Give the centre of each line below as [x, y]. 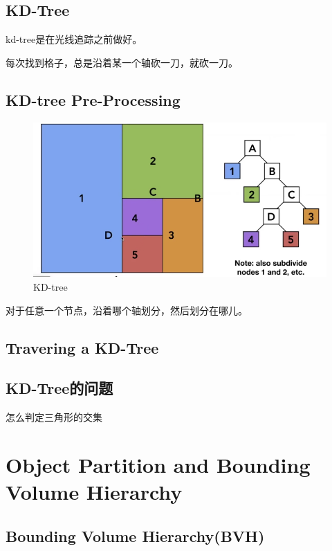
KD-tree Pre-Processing [93, 99]
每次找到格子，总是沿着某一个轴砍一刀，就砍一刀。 [122, 62]
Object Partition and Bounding [158, 464]
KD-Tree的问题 [59, 388]
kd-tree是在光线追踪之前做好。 [74, 39]
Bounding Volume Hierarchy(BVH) [135, 535]
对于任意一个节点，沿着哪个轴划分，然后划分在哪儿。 [127, 310]
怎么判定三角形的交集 [54, 417]
